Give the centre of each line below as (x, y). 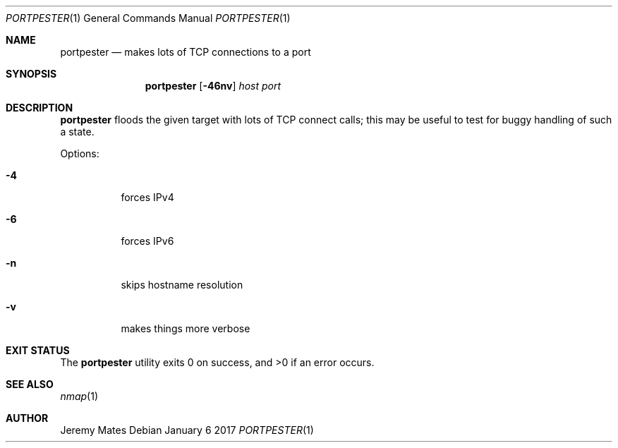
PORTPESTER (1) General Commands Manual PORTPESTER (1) (148, 18)
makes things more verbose (186, 328)
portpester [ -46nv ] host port (213, 86)
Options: (80, 153)
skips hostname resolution (182, 285)
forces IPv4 (147, 197)
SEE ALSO (30, 384)
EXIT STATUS (38, 350)
